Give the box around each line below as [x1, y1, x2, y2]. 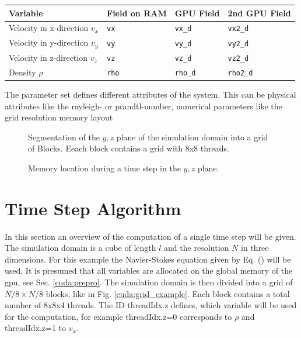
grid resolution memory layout [5, 111, 113, 123]
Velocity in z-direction [9, 51, 87, 63]
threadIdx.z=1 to [5, 322, 66, 334]
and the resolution [164, 242, 229, 254]
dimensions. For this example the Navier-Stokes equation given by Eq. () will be [5, 253, 291, 265]
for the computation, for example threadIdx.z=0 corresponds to [5, 310, 232, 322]
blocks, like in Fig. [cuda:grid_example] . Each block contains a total [45, 287, 290, 299]
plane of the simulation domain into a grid [116, 130, 268, 143]
